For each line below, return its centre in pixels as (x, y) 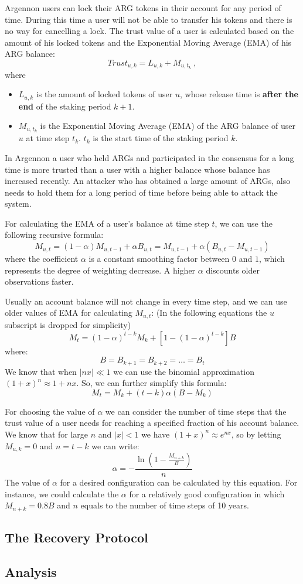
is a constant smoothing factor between (159, 259)
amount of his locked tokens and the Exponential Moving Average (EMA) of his (148, 42)
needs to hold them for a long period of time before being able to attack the (141, 192)
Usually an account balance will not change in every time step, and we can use (146, 301)
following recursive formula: (54, 235)
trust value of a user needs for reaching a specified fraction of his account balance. (152, 423)
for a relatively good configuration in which (207, 494)
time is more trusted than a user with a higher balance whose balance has (137, 169)
